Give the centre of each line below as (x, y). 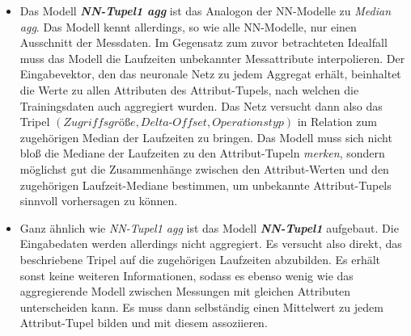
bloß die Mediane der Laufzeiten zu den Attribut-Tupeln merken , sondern (202, 153)
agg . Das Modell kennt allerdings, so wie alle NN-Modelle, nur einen (188, 26)
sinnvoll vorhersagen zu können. (99, 201)
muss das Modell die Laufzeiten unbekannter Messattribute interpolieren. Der (212, 58)
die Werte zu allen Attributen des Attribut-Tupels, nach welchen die (189, 89)
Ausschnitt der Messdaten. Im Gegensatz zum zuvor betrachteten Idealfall (203, 42)
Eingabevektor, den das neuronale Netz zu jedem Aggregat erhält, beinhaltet (210, 74)
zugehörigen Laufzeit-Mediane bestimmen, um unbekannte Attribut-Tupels (205, 185)
